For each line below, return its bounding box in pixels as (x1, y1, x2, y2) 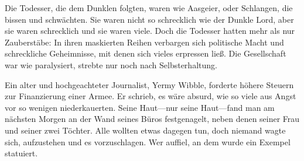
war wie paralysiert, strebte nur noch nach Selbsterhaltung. (5, 58, 217, 71)
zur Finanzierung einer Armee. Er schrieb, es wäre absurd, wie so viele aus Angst (5, 90, 296, 102)
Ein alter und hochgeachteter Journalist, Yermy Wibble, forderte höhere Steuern (5, 78, 294, 90)
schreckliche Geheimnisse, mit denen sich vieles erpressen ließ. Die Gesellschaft (5, 47, 286, 60)
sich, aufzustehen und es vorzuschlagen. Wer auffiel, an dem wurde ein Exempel (5, 135, 291, 148)
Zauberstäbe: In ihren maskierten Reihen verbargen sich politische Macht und (5, 36, 284, 48)
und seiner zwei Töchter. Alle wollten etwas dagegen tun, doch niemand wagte (5, 124, 286, 136)
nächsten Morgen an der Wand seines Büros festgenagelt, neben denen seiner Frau (5, 113, 300, 125)
